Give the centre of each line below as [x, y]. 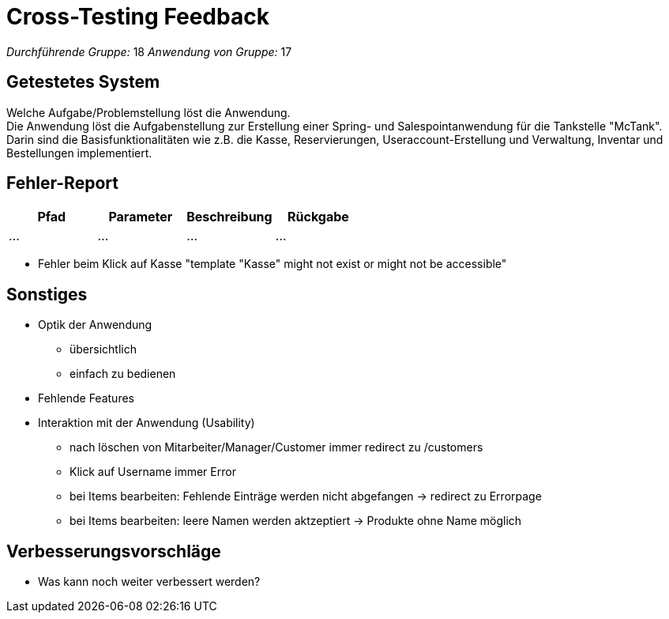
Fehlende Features [86, 398]
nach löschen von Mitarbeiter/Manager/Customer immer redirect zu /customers [276, 447]
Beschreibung [229, 217]
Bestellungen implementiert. [79, 153]
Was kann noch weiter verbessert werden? [149, 582]
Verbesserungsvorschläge [114, 551]
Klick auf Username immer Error [153, 472]
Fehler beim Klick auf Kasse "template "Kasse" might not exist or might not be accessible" [272, 264]
